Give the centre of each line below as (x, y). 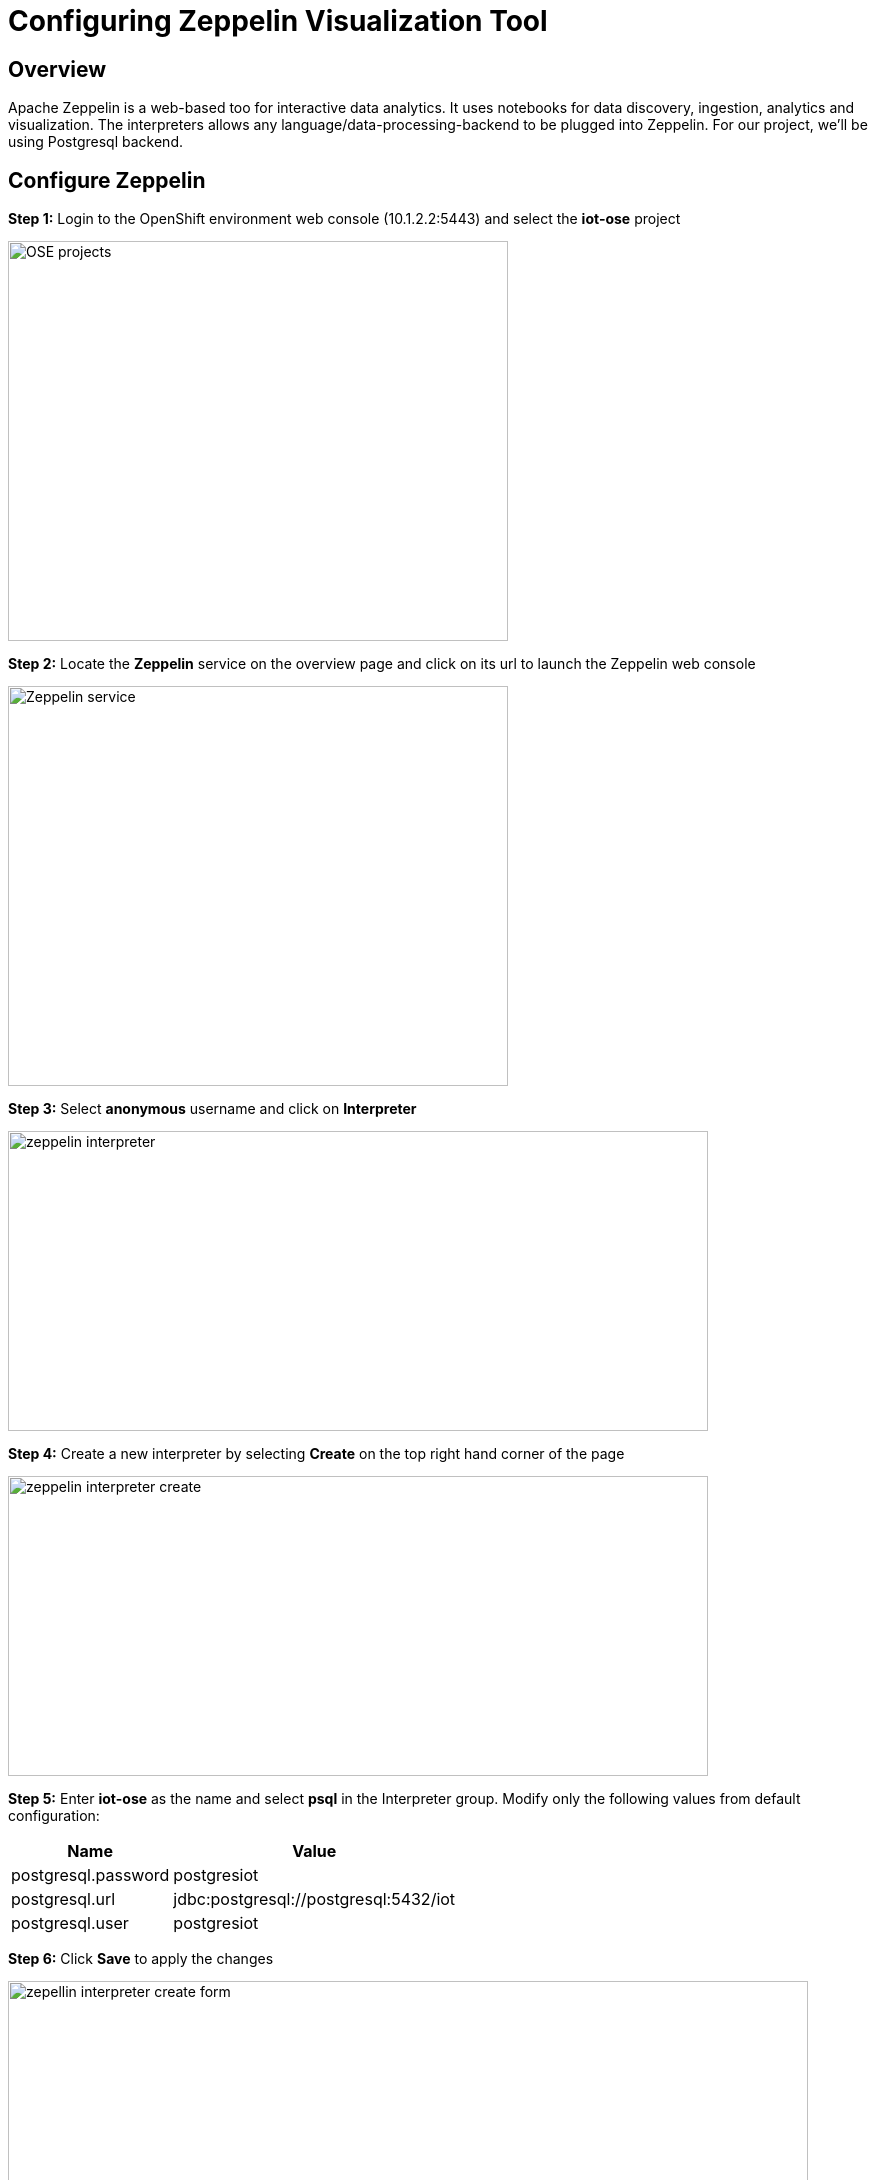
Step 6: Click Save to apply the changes (141, 1959)
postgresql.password (90, 1875)
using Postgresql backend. (95, 142)
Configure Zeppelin (107, 180)
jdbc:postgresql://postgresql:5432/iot (314, 1899)
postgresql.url (63, 1899)
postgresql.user (70, 1923)
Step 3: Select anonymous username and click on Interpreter (212, 1109)
